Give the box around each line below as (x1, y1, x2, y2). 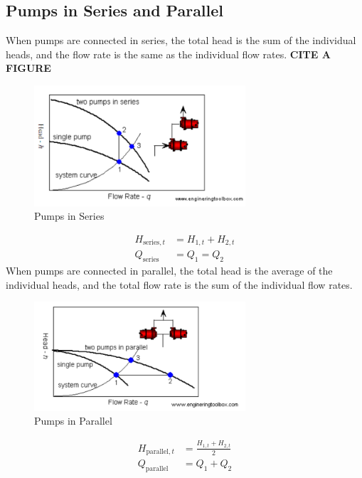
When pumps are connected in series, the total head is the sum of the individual (6, 33, 356, 48)
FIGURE (6, 60, 51, 75)
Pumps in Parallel (34, 413, 112, 428)
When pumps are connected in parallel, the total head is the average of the (6, 263, 333, 278)
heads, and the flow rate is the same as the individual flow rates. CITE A (6, 46, 331, 61)
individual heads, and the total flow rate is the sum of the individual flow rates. (6, 277, 353, 292)
